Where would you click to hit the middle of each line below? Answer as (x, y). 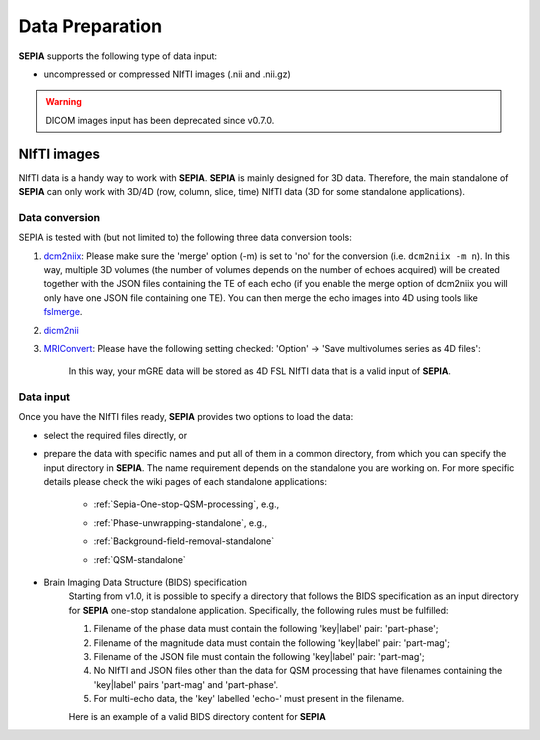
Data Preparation (90, 26)
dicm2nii (61, 330)
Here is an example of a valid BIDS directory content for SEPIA (197, 717)
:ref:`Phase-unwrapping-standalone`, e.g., (180, 522)
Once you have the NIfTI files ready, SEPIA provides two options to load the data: (186, 417)
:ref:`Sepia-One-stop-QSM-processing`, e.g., (186, 504)
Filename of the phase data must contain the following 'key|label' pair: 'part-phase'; (266, 629)
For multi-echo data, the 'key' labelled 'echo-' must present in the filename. (249, 699)
